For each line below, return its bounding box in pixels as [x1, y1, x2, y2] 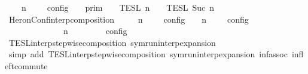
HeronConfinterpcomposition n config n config [8, 13, 249, 25]
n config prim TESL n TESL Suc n [21, 1, 215, 13]
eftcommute [5, 59, 48, 72]
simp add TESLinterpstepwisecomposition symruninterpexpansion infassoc [8, 48, 288, 60]
